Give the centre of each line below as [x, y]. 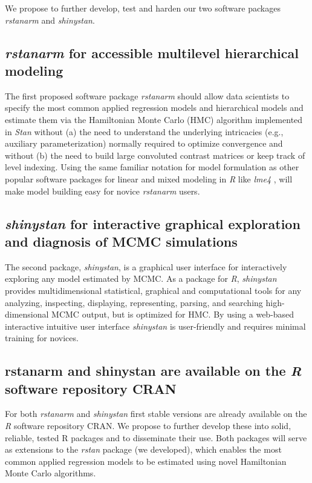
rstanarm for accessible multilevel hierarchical [152, 52]
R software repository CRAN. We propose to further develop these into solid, [148, 426]
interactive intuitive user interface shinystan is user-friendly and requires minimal [155, 326]
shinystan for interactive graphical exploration [153, 223]
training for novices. [42, 338]
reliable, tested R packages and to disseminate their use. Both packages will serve [156, 437]
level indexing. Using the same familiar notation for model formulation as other [152, 167]
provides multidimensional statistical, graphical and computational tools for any [153, 290]
